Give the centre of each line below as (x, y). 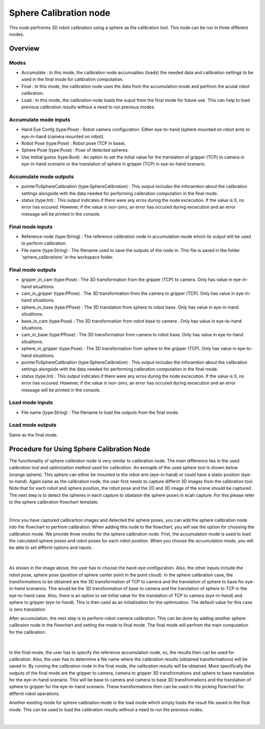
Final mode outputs (33, 270)
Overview (24, 48)
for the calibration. (28, 632)
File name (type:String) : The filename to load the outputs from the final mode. (100, 412)
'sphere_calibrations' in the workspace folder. (67, 257)
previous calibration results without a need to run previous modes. (88, 107)
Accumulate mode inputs (40, 120)
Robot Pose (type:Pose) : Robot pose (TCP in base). (74, 143)
